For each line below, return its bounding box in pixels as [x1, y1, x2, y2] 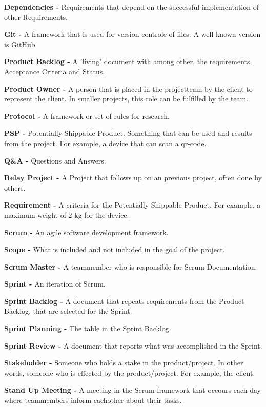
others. [4, 182, 26, 193]
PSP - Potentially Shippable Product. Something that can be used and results [4, 128, 252, 138]
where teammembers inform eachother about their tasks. [4, 395, 182, 405]
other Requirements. [4, 11, 68, 22]
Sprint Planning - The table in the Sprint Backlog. [4, 323, 171, 334]
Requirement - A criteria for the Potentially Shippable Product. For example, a [4, 199, 261, 210]
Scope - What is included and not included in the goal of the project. [4, 244, 225, 255]
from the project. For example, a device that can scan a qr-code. [4, 137, 207, 148]
